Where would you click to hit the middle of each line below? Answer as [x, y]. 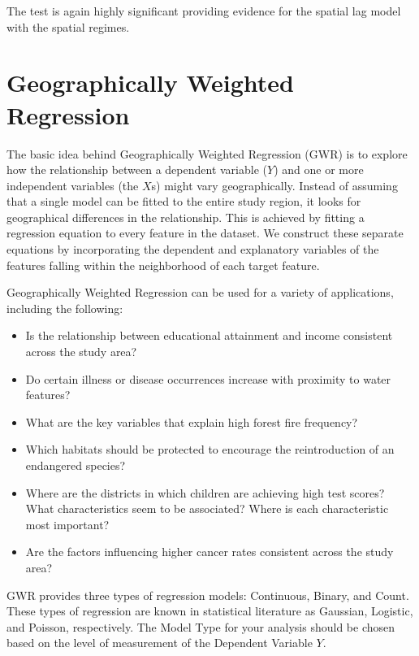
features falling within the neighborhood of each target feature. [163, 265]
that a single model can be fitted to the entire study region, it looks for [184, 201]
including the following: [65, 308]
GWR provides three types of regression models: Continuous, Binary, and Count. [208, 595]
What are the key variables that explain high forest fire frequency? [192, 421]
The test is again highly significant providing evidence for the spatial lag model [204, 11]
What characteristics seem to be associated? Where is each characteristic [207, 508]
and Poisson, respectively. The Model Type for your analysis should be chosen [201, 626]
